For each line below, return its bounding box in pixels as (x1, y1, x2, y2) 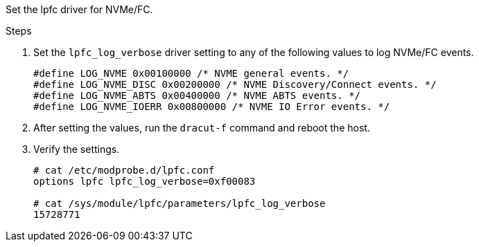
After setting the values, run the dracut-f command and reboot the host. (33, 122, 370, 134)
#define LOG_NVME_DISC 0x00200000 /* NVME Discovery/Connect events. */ (33, 79, 437, 90)
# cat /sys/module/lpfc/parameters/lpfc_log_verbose (33, 198, 326, 209)
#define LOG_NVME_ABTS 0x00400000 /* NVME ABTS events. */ (33, 90, 361, 101)
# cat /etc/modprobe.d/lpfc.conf (33, 165, 215, 176)
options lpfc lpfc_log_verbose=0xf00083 (33, 176, 256, 187)
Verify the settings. (33, 143, 120, 155)
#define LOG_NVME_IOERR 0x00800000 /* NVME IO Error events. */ (33, 101, 390, 112)
